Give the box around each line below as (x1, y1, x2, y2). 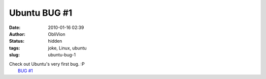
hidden (48, 38, 63, 44)
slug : (9, 52, 20, 58)
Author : (9, 31, 26, 37)
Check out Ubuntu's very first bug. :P (9, 61, 85, 67)
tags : (9, 45, 20, 51)
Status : (9, 38, 25, 44)
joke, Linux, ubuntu (48, 45, 87, 51)
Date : (9, 25, 21, 30)
